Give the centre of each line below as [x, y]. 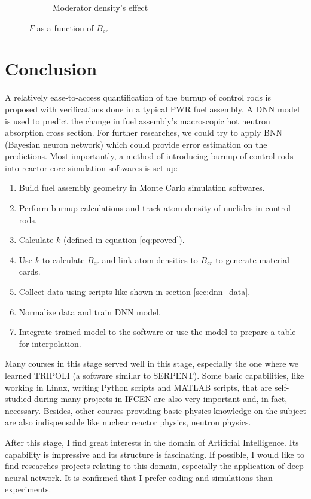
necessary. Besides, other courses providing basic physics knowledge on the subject [155, 410]
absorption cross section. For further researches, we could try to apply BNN [144, 133]
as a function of [65, 27]
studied [18, 399]
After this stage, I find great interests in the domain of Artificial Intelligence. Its [152, 442]
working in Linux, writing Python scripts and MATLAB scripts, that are [138, 387]
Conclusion [51, 69]
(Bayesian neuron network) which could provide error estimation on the [136, 144]
